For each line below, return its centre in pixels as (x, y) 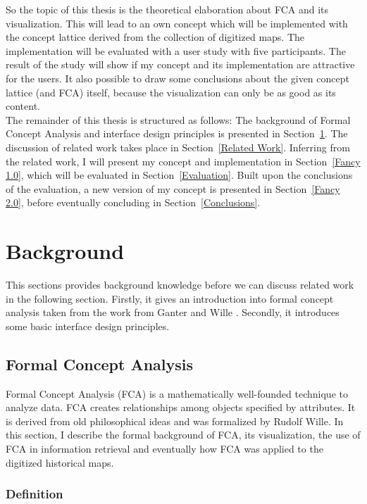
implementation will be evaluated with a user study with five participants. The (176, 50)
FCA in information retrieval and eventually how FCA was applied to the (164, 448)
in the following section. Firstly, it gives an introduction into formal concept (170, 298)
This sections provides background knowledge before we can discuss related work (180, 285)
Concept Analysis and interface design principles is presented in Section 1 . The (177, 133)
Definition (35, 494)
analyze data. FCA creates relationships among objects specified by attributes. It (181, 407)
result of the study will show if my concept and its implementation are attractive (180, 64)
